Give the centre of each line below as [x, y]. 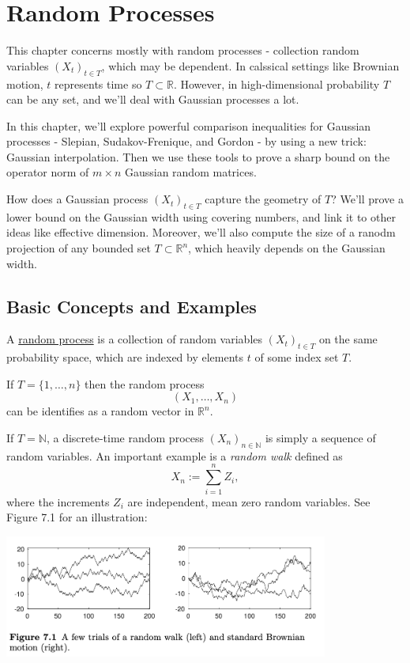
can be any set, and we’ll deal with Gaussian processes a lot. [153, 99]
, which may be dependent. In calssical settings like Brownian [250, 65]
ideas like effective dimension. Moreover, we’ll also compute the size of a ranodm [201, 232]
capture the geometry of [263, 199]
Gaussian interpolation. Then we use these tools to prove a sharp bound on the [198, 156]
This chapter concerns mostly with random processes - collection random [183, 50]
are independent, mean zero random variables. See [249, 501]
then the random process [145, 383]
